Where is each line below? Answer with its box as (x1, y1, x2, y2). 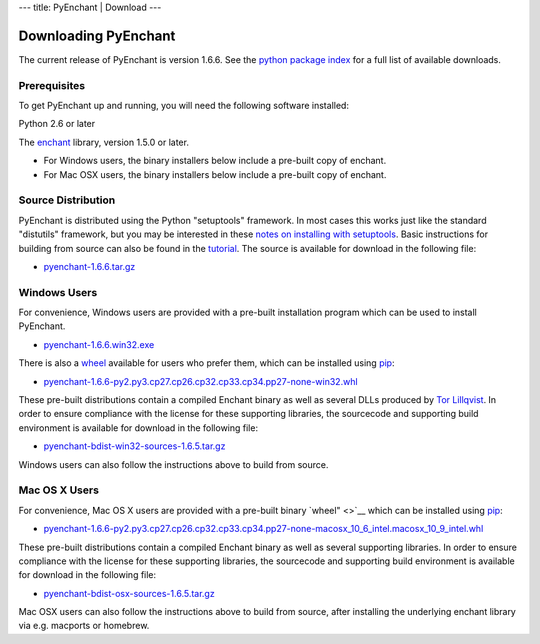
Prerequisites (18, 78, 85, 92)
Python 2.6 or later (18, 118, 96, 130)
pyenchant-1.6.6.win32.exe (43, 338, 155, 350)
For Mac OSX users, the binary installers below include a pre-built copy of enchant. (43, 168, 387, 180)
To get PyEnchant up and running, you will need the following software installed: (18, 100, 350, 112)
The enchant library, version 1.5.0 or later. (18, 136, 190, 148)
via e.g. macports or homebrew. (18, 620, 150, 632)
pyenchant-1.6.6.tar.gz (43, 260, 136, 272)
